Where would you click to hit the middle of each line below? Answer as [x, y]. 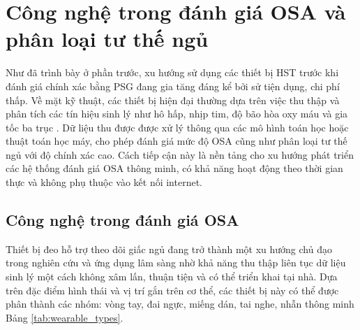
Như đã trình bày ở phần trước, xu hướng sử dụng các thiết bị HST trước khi [172, 72]
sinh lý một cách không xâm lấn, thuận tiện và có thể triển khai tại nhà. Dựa [172, 277]
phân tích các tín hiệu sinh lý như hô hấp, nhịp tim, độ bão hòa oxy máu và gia [177, 114]
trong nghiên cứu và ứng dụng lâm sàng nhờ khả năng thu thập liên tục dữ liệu [176, 263]
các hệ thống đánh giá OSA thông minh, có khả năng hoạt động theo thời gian [174, 168]
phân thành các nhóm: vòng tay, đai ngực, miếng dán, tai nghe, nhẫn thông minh [180, 304]
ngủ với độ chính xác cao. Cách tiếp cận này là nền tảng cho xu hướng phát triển [180, 154]
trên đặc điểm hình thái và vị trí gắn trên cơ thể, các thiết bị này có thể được [172, 290]
